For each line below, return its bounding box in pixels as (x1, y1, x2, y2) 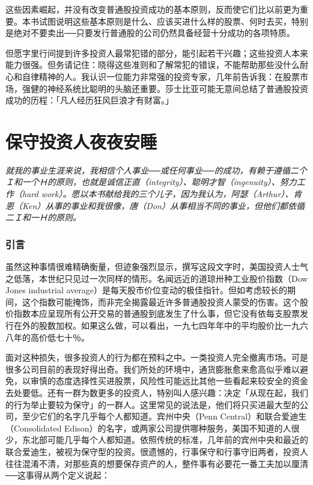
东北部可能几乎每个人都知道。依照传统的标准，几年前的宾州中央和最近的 (22, 433, 308, 446)
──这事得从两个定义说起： (5, 469, 110, 481)
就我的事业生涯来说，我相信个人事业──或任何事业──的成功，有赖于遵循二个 (5, 163, 307, 176)
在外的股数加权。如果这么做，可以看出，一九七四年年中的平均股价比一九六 (13, 319, 308, 332)
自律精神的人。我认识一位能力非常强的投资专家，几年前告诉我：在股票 (22, 70, 300, 82)
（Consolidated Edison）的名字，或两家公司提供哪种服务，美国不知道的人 (5, 421, 291, 434)
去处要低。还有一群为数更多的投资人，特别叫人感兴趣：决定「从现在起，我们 (5, 386, 308, 398)
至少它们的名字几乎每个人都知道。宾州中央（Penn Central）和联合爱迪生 (22, 410, 307, 422)
